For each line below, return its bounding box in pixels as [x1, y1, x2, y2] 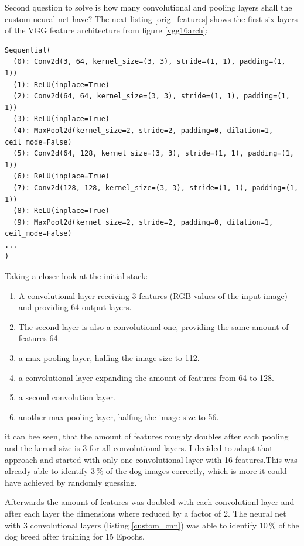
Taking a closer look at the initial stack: [5, 270, 148, 282]
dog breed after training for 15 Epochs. [5, 530, 145, 542]
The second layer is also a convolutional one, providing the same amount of [18, 320, 289, 332]
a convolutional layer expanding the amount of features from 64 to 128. [18, 371, 274, 383]
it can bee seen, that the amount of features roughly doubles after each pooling [5, 430, 289, 442]
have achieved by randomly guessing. [5, 476, 137, 488]
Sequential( [5, 46, 51, 54]
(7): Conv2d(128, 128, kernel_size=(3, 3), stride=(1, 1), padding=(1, [13, 183, 299, 192]
